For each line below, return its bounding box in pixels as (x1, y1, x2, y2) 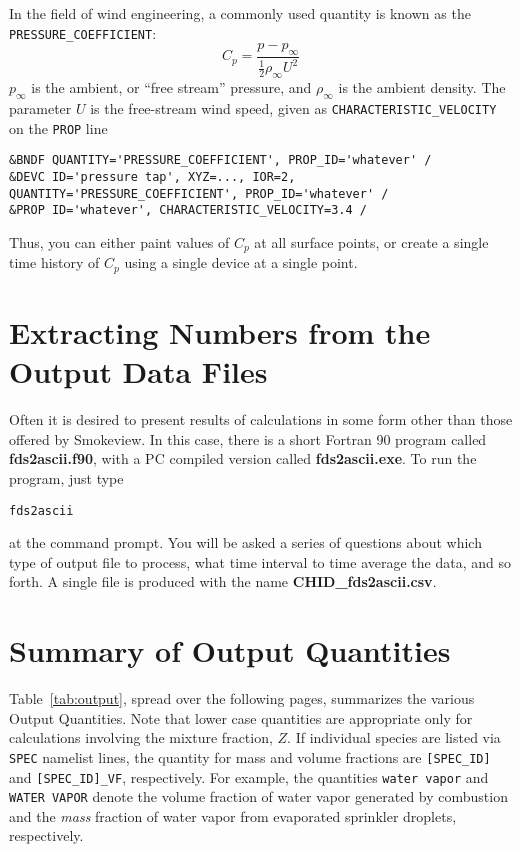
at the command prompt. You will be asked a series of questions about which (9, 532, 482, 553)
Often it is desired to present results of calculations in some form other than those (9, 409, 513, 430)
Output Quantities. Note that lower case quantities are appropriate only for (9, 707, 473, 728)
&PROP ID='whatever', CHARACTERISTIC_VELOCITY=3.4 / (9, 203, 367, 218)
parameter (9, 98, 72, 119)
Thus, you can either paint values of (9, 231, 230, 252)
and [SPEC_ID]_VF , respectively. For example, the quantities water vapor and (9, 766, 489, 787)
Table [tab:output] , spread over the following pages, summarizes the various (9, 688, 475, 709)
